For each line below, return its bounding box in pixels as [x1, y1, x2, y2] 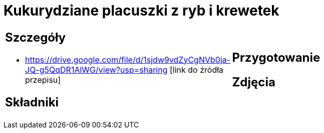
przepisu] [25, 74, 61, 85]
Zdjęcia [232, 74, 275, 89]
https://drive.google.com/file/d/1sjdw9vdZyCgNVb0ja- [25, 54, 231, 65]
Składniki [5, 94, 59, 109]
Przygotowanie [232, 50, 320, 65]
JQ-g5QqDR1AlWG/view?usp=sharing [25, 64, 168, 75]
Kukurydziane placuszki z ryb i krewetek [4, 2, 279, 19]
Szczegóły [5, 30, 66, 45]
